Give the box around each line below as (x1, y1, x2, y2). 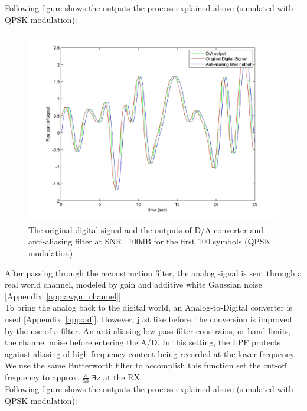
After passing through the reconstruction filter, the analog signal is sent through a (5, 266, 302, 279)
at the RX (103, 370, 141, 383)
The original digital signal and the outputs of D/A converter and (28, 223, 263, 236)
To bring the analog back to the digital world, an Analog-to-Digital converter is (5, 301, 292, 314)
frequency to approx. (5, 370, 80, 383)
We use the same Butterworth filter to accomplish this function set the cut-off (5, 359, 287, 371)
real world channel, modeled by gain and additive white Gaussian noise (5, 278, 262, 291)
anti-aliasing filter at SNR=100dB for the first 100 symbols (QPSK (28, 235, 271, 247)
